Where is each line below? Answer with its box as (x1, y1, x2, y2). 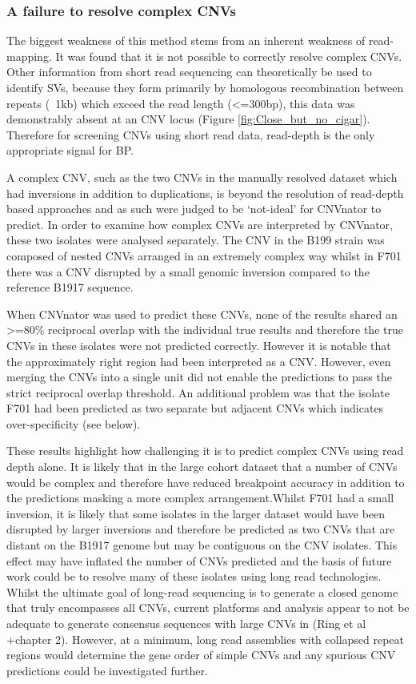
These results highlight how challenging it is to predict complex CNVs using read (6, 442, 404, 459)
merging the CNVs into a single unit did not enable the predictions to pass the (6, 368, 392, 385)
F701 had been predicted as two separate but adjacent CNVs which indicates (6, 400, 384, 416)
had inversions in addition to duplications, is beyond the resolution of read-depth (6, 184, 404, 201)
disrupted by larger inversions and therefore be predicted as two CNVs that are (6, 521, 395, 537)
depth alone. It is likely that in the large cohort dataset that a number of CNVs (6, 458, 398, 475)
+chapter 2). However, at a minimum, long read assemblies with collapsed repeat (6, 630, 405, 647)
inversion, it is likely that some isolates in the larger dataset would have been (6, 505, 386, 521)
